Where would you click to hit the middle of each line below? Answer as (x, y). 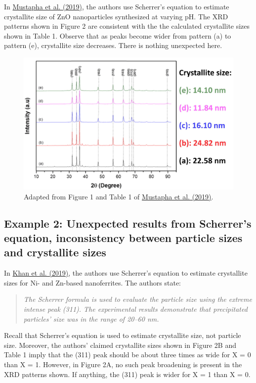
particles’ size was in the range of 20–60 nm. (91, 318)
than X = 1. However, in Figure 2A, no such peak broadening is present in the (123, 364)
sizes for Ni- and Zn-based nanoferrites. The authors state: (92, 282)
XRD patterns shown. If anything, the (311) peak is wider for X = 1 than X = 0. (127, 374)
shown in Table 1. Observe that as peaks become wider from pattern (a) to (118, 35)
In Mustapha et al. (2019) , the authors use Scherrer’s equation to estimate (117, 6)
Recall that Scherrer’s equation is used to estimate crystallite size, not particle (123, 335)
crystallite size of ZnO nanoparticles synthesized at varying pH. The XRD (116, 16)
